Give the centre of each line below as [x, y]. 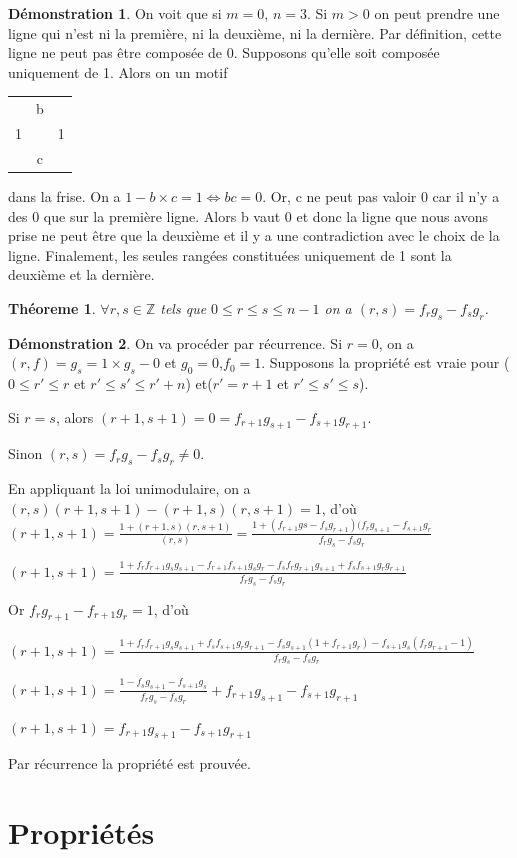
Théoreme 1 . [52, 307]
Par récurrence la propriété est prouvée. [129, 763]
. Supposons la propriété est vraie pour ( [385, 362]
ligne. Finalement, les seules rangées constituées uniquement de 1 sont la [230, 254]
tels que [183, 307]
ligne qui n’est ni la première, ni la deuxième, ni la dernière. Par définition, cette [255, 32]
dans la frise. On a [64, 195]
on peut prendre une [437, 13]
